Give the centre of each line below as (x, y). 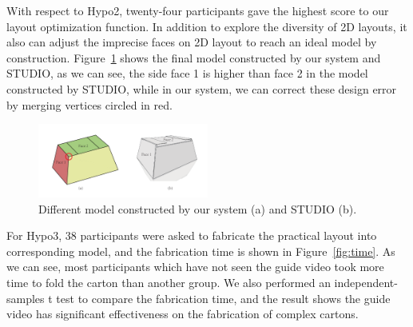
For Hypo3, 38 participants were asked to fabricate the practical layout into (192, 235)
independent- (366, 283)
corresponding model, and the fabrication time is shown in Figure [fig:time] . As (201, 251)
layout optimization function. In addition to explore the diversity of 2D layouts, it (207, 26)
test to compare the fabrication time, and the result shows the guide (223, 298)
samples (26, 298)
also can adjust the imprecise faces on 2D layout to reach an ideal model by (192, 42)
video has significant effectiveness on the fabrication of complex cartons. (183, 314)
